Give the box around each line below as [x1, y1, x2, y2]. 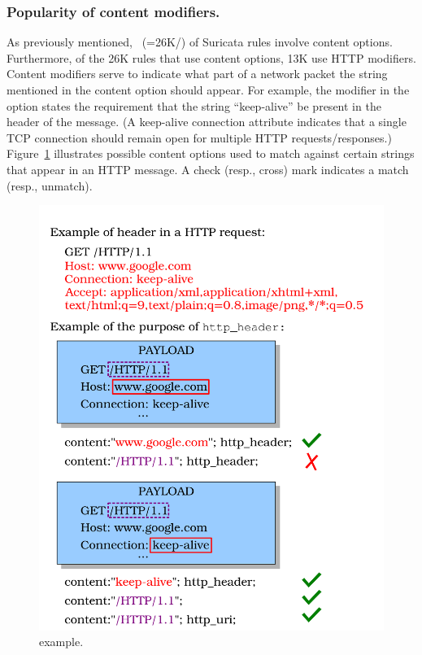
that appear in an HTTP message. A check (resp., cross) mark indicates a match [7, 160, 409, 177]
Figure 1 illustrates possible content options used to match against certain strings [7, 145, 415, 162]
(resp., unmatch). [7, 177, 93, 194]
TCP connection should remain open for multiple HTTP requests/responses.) [7, 129, 392, 146]
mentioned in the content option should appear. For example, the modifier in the [7, 81, 410, 98]
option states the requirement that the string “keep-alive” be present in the [7, 97, 381, 114]
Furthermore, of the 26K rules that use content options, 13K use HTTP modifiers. [7, 49, 416, 66]
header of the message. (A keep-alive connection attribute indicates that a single [7, 113, 407, 130]
